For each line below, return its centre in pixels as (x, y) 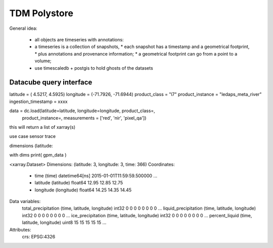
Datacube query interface (51, 83)
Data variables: (25, 202)
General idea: (23, 28)
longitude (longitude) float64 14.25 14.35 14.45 (83, 190)
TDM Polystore (41, 13)
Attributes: (20, 229)
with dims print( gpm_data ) (38, 155)
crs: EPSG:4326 (39, 237)
